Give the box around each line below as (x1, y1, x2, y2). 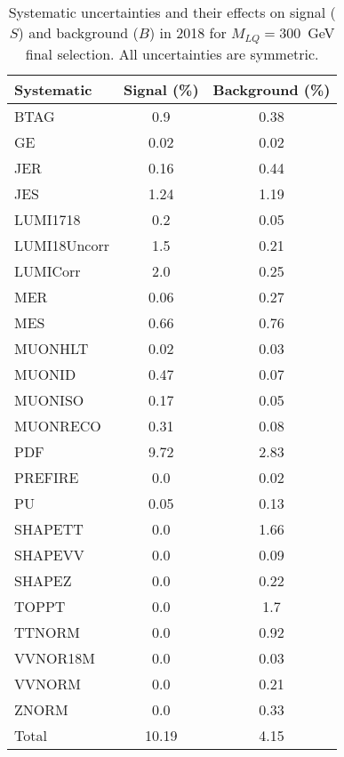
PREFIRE (14, 466, 79, 487)
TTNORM (14, 621, 81, 642)
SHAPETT (14, 518, 84, 539)
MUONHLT (14, 337, 89, 358)
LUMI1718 (14, 208, 81, 230)
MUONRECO (14, 415, 101, 436)
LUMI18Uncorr (14, 234, 109, 255)
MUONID (14, 363, 76, 384)
